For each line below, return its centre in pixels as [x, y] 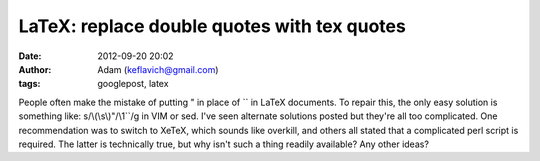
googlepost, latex [133, 84]
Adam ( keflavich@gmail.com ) [158, 69]
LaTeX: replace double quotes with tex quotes [212, 26]
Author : [35, 69]
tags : [29, 84]
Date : [30, 56]
